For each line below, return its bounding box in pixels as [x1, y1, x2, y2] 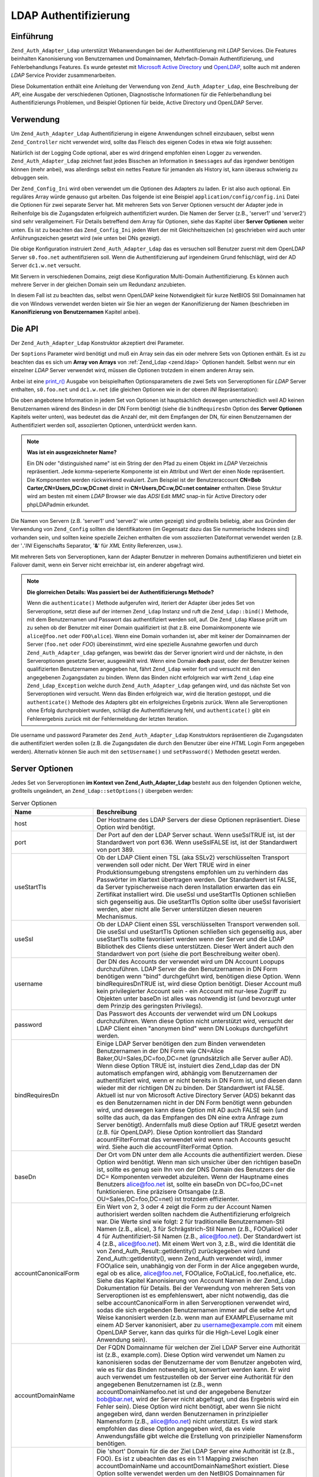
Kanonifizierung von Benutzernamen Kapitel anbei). [11, 308, 140, 315]
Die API [11, 324, 38, 334]
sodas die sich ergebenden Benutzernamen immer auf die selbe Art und [96, 1306, 297, 1314]
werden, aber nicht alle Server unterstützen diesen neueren [96, 905, 262, 913]
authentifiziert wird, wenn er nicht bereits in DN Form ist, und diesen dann [96, 1076, 302, 1084]
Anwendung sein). [96, 1335, 148, 1343]
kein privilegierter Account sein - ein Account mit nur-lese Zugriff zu [96, 987, 287, 995]
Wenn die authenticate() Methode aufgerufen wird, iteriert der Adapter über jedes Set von [27, 600, 255, 607]
